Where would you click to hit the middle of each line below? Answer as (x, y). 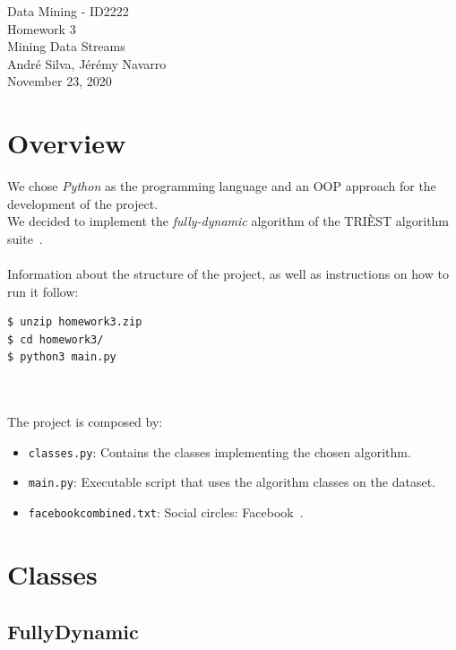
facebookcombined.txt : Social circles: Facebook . (166, 512)
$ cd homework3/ (56, 339)
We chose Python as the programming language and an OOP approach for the (222, 186)
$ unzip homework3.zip (75, 322)
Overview (67, 143)
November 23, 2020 (60, 81)
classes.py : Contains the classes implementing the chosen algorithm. (219, 451)
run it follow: (43, 291)
